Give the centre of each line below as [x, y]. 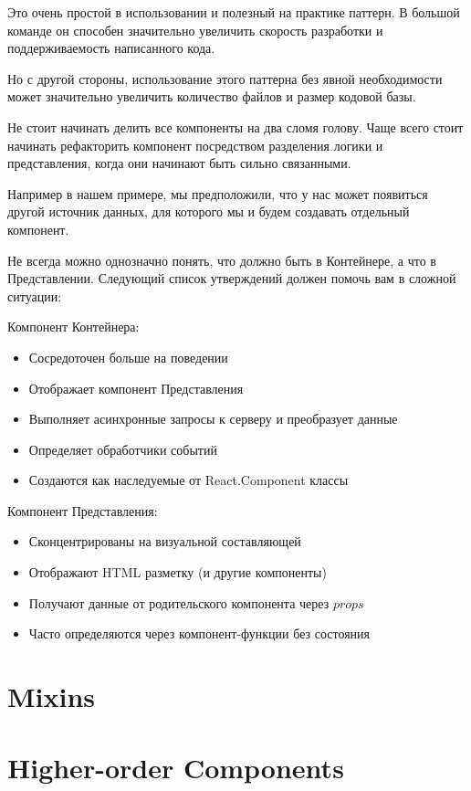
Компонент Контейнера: [73, 327]
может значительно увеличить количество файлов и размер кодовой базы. [212, 96]
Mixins [52, 696]
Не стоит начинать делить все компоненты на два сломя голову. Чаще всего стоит [235, 127]
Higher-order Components [176, 768]
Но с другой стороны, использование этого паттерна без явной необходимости [225, 78]
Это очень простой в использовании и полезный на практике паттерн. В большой [234, 12]
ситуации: [35, 295]
